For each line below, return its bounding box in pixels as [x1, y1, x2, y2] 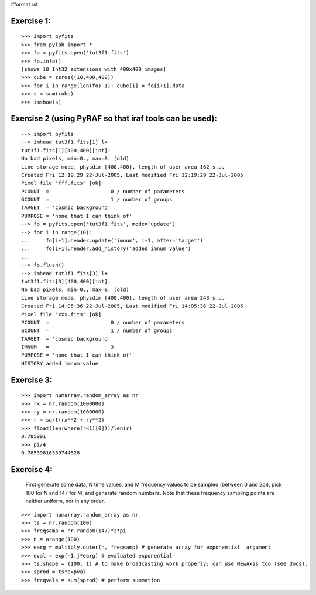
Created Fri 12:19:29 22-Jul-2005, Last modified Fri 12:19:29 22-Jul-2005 [21, 172, 243, 178]
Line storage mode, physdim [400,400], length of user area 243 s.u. [21, 295, 225, 301]
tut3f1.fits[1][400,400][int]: [21, 147, 111, 153]
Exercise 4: [11, 464, 53, 474]
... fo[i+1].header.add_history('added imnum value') [21, 245, 191, 252]
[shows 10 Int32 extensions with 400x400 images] [21, 66, 167, 73]
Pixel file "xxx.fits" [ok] [21, 311, 102, 317]
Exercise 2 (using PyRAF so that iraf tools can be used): [11, 114, 218, 124]
